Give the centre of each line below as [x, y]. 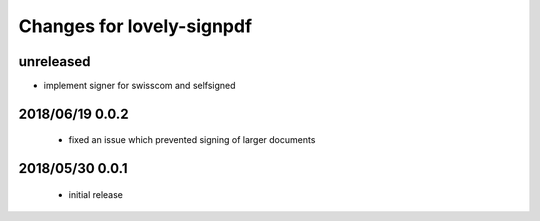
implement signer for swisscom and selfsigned [139, 86]
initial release [96, 194]
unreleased [54, 61]
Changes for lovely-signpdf [135, 26]
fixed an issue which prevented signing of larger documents [192, 140]
